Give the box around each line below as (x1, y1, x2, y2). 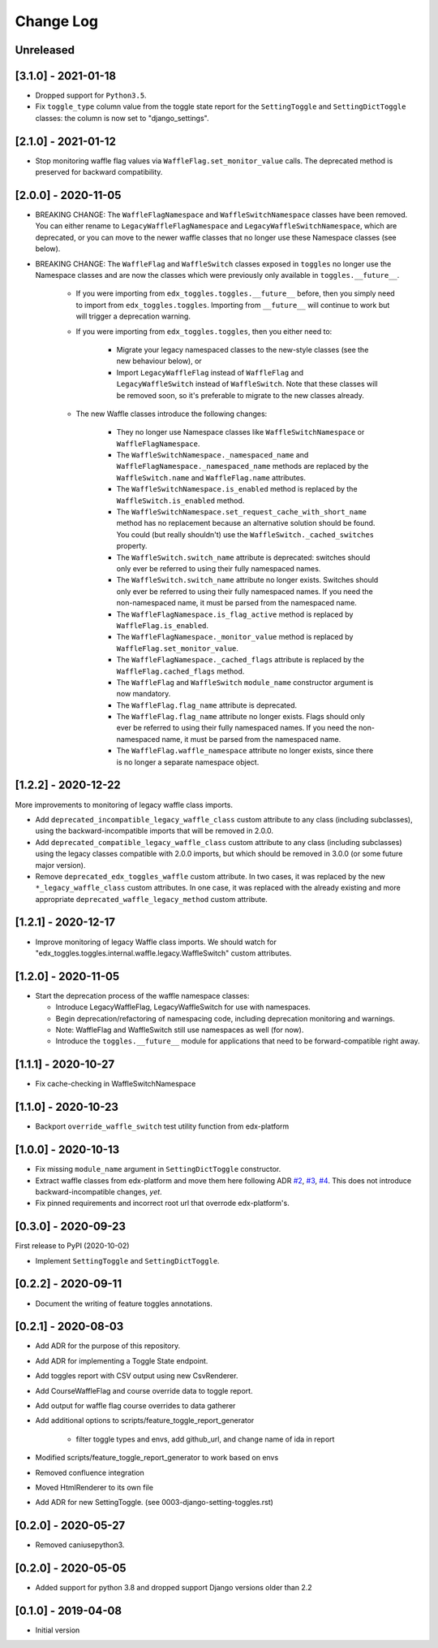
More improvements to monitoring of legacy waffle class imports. (15, 800, 233, 809)
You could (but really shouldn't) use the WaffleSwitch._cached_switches (116, 529, 375, 540)
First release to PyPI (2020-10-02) (15, 1241, 130, 1251)
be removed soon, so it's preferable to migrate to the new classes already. (116, 390, 364, 400)
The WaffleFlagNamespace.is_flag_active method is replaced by (116, 609, 354, 619)
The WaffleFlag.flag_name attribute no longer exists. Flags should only (116, 712, 365, 722)
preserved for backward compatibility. (35, 167, 163, 177)
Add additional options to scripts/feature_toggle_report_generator (35, 1416, 255, 1425)
